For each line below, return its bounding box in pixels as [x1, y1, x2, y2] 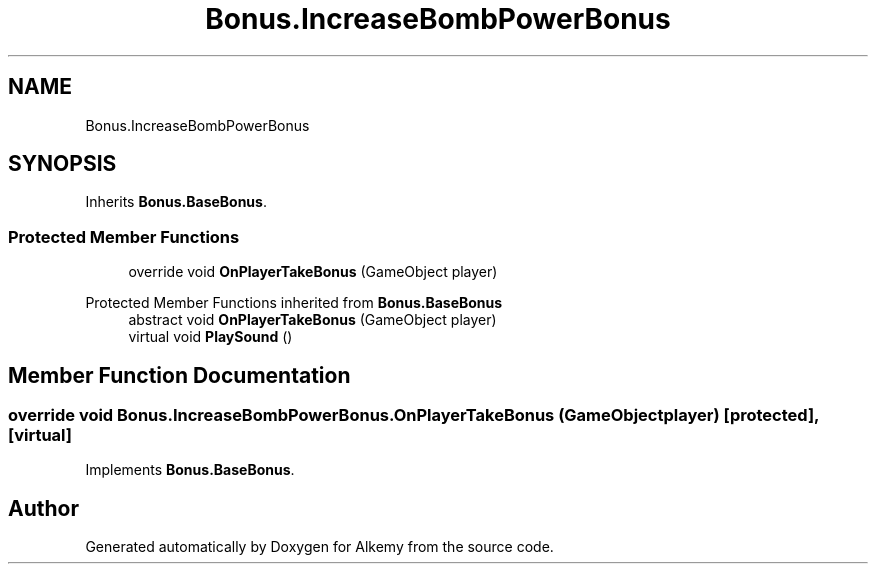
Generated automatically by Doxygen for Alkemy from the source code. [85, 538, 554, 556]
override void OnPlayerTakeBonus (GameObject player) [128, 263, 498, 281]
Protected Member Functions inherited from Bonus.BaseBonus [85, 294, 503, 312]
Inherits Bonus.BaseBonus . [85, 193, 267, 211]
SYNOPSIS [8, 151, 117, 177]
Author [8, 495, 79, 521]
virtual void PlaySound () [128, 328, 293, 346]
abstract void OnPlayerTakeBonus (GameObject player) [128, 311, 497, 329]
